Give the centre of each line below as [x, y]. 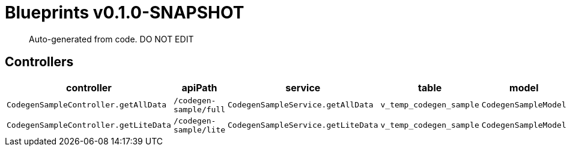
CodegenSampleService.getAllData [301, 105]
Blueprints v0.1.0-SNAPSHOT [125, 13]
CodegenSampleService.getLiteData [303, 125]
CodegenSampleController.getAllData [87, 105]
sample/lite [199, 130]
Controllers [39, 62]
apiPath [199, 87]
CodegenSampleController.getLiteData [89, 125]
